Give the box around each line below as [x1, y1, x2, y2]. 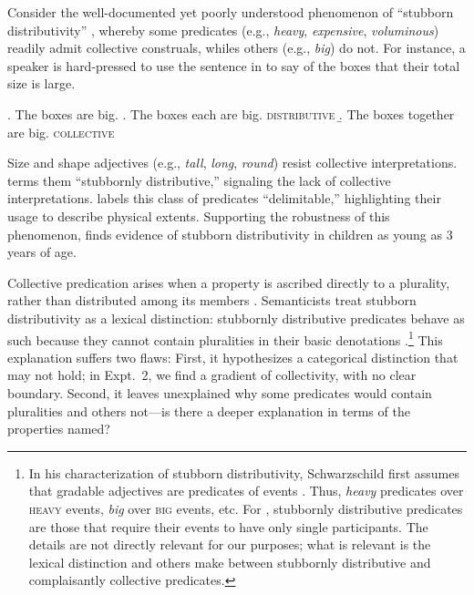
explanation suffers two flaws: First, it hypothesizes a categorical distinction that [7, 347, 459, 366]
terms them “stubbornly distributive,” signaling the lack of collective [7, 170, 391, 190]
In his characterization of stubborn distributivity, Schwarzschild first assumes [28, 463, 460, 482]
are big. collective [7, 122, 115, 141]
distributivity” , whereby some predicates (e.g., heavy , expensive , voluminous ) [7, 20, 439, 39]
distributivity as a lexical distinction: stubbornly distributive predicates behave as [7, 308, 465, 327]
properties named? [7, 419, 110, 438]
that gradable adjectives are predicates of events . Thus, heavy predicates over [28, 481, 464, 500]
